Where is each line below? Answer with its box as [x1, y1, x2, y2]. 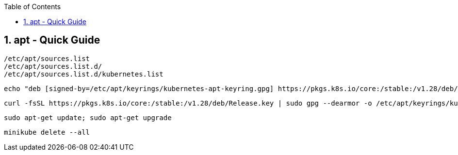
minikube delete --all [4, 128, 90, 136]
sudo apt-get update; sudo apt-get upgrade [4, 113, 172, 122]
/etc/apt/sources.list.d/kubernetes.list [4, 70, 164, 78]
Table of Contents [4, 2, 61, 11]
